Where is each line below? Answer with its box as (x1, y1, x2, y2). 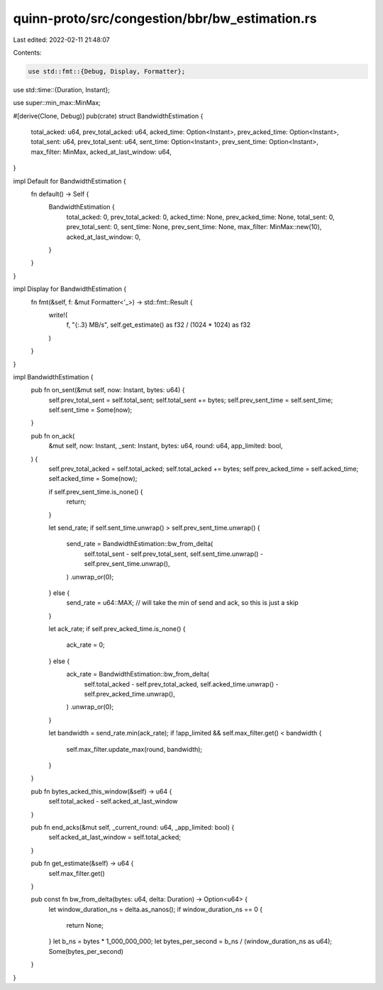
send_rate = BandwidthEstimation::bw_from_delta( (66, 540, 213, 548)
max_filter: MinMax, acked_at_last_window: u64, (30, 148, 172, 156)
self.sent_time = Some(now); (48, 406, 133, 414)
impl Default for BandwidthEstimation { (13, 177, 127, 185)
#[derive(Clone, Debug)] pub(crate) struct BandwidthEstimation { (13, 111, 204, 120)
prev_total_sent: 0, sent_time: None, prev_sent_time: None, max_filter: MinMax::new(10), (66, 223, 322, 231)
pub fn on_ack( (30, 431, 75, 440)
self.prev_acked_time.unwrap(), (84, 690, 175, 699)
